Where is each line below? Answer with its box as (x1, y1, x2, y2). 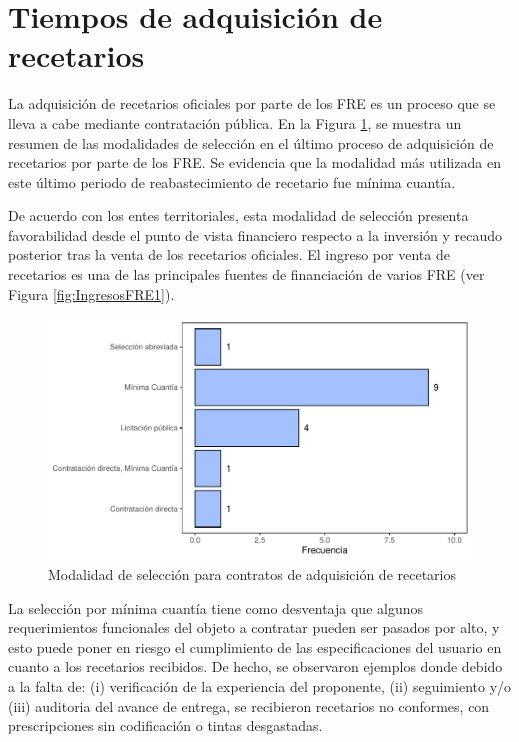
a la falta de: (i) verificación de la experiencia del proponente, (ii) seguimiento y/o (8, 676, 512, 697)
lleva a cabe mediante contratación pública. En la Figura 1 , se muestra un (8, 112, 462, 133)
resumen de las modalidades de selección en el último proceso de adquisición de (8, 132, 494, 153)
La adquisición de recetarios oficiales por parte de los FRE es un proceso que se (8, 93, 496, 114)
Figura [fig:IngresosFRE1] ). (8, 283, 175, 304)
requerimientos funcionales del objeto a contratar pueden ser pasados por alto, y (8, 617, 500, 638)
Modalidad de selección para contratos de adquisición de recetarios (48, 564, 457, 585)
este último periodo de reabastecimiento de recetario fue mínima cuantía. (8, 171, 456, 192)
